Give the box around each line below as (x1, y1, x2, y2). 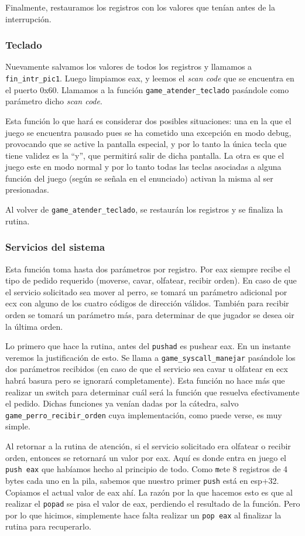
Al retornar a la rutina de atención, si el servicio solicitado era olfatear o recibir (5, 440, 291, 452)
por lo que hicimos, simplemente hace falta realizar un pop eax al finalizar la (5, 508, 282, 521)
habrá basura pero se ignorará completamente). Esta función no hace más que (5, 374, 285, 386)
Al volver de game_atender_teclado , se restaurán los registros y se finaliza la (5, 203, 283, 216)
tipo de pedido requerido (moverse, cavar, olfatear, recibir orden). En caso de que (5, 274, 297, 286)
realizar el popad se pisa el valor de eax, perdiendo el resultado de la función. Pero (5, 497, 300, 510)
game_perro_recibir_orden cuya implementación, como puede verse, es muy (5, 408, 282, 421)
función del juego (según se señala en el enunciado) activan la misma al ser (5, 172, 273, 184)
